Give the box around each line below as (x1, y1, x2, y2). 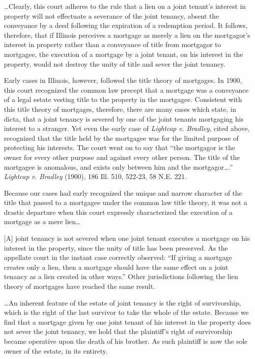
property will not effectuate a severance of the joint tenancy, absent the (4, 10, 219, 21)
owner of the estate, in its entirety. (4, 345, 108, 356)
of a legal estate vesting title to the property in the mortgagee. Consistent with (4, 94, 242, 104)
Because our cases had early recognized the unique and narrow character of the (4, 187, 242, 198)
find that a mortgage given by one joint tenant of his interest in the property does (4, 316, 251, 327)
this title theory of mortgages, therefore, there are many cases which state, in (4, 103, 236, 114)
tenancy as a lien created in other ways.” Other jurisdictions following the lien (4, 271, 238, 282)
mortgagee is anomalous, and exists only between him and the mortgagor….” (4, 161, 233, 172)
